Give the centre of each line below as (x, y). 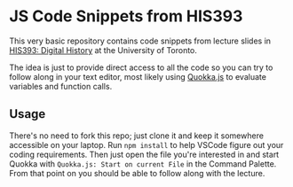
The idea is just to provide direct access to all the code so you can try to (141, 67)
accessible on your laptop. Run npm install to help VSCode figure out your (146, 144)
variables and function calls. (61, 86)
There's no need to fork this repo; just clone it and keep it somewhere (137, 136)
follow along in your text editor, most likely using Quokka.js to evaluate (138, 76)
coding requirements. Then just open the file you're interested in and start (144, 154)
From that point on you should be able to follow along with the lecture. (137, 173)
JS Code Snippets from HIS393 (126, 16)
